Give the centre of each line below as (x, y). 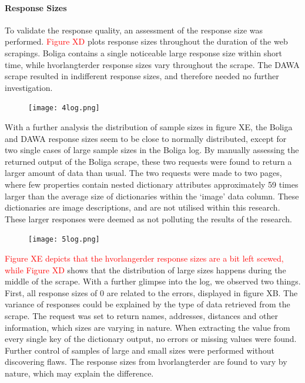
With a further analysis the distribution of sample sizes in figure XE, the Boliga (149, 127)
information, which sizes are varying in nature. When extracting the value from (148, 327)
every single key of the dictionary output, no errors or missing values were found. (151, 339)
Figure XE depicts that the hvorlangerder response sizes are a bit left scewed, (144, 258)
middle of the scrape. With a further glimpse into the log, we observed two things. (153, 281)
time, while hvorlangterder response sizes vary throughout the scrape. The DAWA (152, 64)
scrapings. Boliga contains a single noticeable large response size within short (143, 52)
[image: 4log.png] (64, 108)
